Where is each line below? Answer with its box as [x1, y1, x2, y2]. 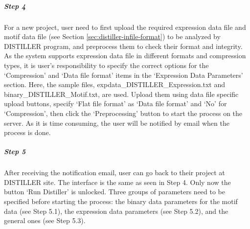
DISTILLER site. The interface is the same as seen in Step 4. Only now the [4, 177, 231, 187]
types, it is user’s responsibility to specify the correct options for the [4, 60, 209, 70]
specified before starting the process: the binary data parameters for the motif [4, 196, 238, 206]
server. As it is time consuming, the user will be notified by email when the [4, 117, 229, 128]
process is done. [4, 127, 51, 137]
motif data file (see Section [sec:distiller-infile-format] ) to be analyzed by [4, 31, 221, 42]
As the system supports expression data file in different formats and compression [4, 50, 246, 61]
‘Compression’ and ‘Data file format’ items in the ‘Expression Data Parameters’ [4, 69, 243, 80]
